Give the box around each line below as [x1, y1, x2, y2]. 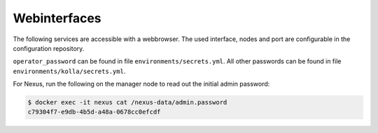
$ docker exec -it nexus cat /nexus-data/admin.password [27, 98, 227, 107]
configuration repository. [13, 44, 85, 52]
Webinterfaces [13, 10, 101, 26]
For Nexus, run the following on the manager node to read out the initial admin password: [13, 80, 270, 88]
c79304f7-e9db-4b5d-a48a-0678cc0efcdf [27, 108, 161, 116]
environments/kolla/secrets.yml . [13, 67, 126, 75]
